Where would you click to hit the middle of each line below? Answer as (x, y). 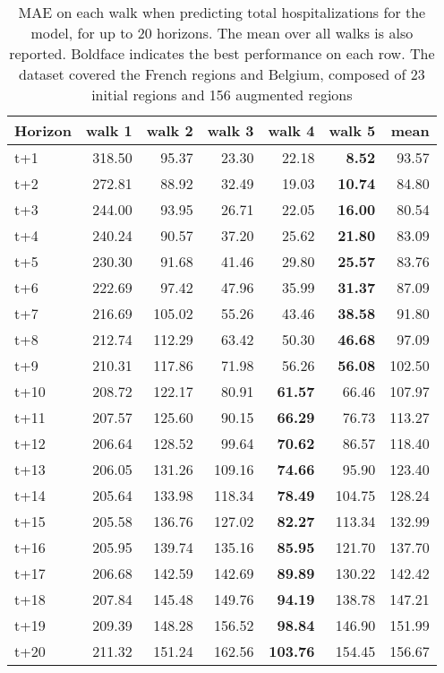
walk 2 (170, 130)
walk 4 (291, 130)
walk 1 (109, 130)
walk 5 (352, 130)
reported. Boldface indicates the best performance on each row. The (222, 53)
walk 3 (231, 130)
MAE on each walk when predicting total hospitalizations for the (222, 12)
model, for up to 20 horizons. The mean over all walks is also (222, 33)
